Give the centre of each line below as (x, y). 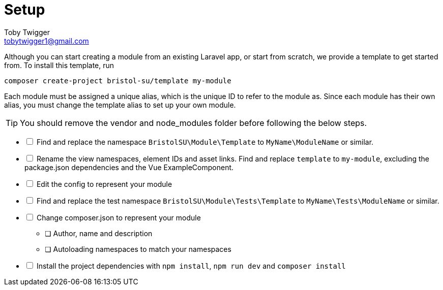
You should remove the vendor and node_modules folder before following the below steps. (194, 123)
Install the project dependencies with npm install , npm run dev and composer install (191, 266)
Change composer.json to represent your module (119, 217)
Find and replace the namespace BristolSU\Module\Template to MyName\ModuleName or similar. (205, 142)
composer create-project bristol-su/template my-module (118, 80)
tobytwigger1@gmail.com (47, 41)
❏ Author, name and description (99, 233)
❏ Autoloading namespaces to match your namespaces (138, 249)
